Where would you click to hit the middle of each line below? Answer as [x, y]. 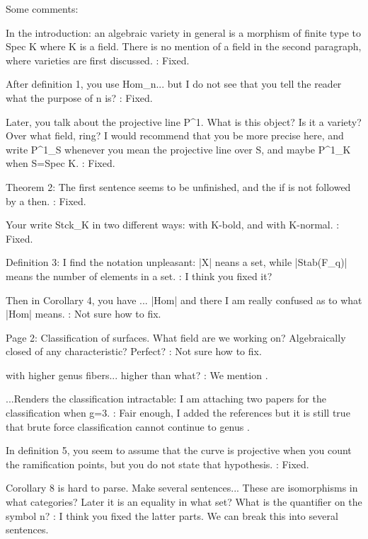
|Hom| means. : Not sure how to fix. [84, 314]
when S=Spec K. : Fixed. [61, 163]
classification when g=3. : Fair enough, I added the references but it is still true [178, 413]
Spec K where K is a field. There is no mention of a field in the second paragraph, [184, 46]
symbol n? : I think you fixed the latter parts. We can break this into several [172, 515]
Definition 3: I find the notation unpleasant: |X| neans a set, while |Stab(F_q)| [177, 262]
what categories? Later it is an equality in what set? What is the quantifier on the [184, 502]
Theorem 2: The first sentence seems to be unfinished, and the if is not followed [178, 186]
